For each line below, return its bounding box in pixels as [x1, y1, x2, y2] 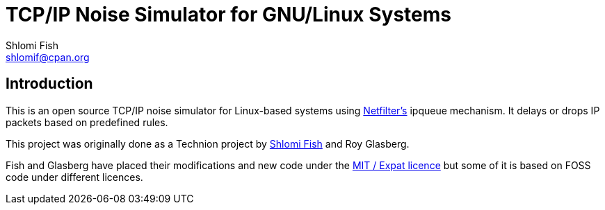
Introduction [6, 75, 93, 93]
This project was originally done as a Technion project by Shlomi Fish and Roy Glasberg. [6, 137, 410, 150]
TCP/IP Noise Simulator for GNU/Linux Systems [6, 3, 451, 26]
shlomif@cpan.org [6, 51, 90, 63]
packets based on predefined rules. [6, 116, 168, 128]
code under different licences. [6, 170, 143, 183]
